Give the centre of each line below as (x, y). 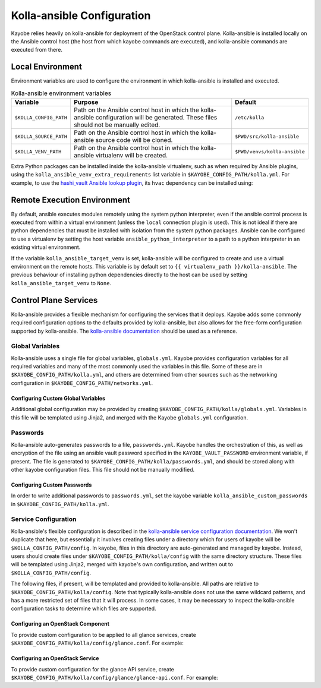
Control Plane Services (54, 300)
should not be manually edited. (117, 125)
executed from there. (37, 50)
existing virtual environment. (46, 247)
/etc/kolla (250, 117)
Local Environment (47, 67)
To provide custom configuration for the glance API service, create (93, 669)
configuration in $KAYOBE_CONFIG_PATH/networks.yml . (82, 383)
